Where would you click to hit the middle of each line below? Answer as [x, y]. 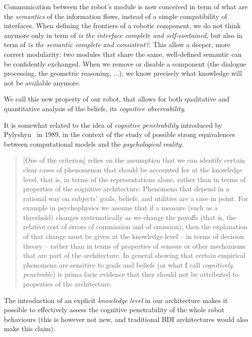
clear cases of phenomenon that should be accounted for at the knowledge [133, 169]
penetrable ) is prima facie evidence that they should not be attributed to [131, 274]
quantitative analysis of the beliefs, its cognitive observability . [95, 108]
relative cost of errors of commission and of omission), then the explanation [135, 227]
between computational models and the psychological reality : [94, 143]
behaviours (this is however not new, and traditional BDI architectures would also [126, 319]
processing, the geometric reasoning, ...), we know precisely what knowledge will [123, 73]
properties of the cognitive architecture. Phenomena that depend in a [126, 189]
